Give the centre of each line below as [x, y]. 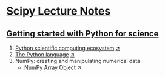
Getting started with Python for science [82, 34]
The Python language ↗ [45, 55]
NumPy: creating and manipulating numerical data [78, 61]
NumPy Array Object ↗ [53, 67]
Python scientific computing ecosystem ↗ [67, 48]
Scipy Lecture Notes [59, 11]
